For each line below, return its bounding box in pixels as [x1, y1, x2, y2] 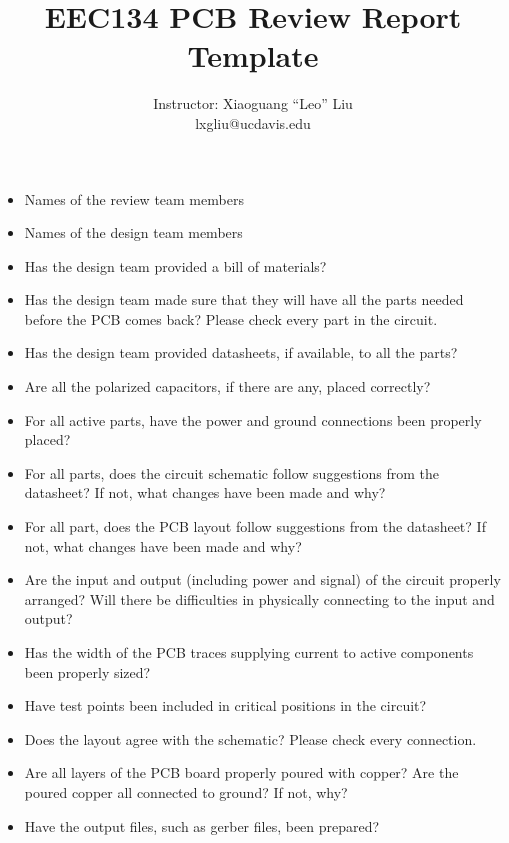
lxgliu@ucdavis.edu [195, 112, 311, 133]
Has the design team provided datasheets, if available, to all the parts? [24, 342, 458, 363]
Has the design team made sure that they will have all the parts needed [24, 289, 464, 310]
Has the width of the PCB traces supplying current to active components [24, 642, 474, 662]
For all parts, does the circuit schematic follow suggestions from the [24, 462, 439, 483]
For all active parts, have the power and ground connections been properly [24, 409, 482, 430]
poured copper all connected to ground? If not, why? [24, 781, 348, 802]
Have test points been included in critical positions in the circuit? [24, 695, 427, 716]
